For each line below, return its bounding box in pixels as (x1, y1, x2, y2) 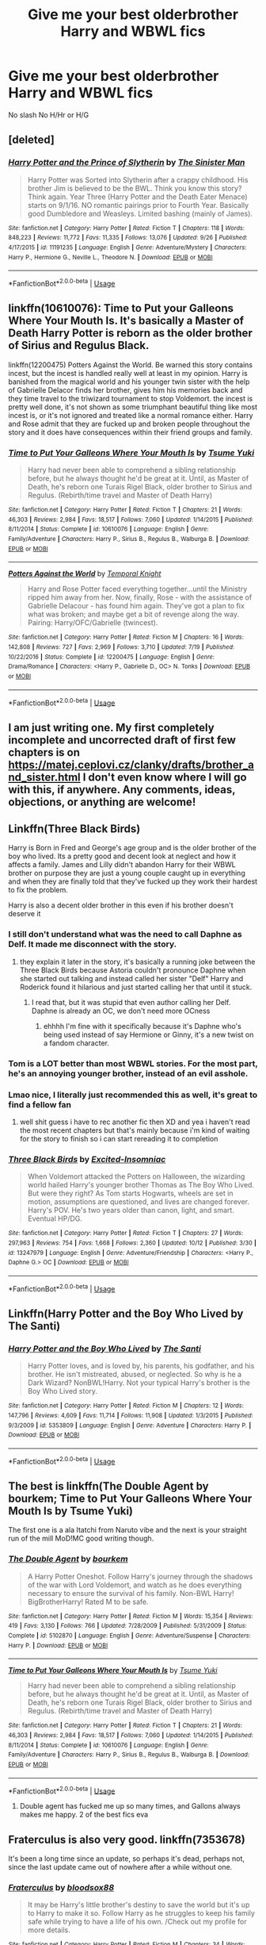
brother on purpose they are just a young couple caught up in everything (8, 869, 245, 878)
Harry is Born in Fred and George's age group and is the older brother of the (8, 843, 257, 853)
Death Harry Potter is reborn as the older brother (8, 327, 253, 340)
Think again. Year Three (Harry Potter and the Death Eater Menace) (27, 192, 248, 201)
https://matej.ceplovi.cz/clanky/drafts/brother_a (8, 758, 255, 771)
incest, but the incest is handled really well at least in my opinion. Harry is (8, 368, 248, 378)
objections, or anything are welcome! (8, 795, 196, 808)
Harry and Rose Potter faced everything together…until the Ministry (27, 585, 248, 594)
